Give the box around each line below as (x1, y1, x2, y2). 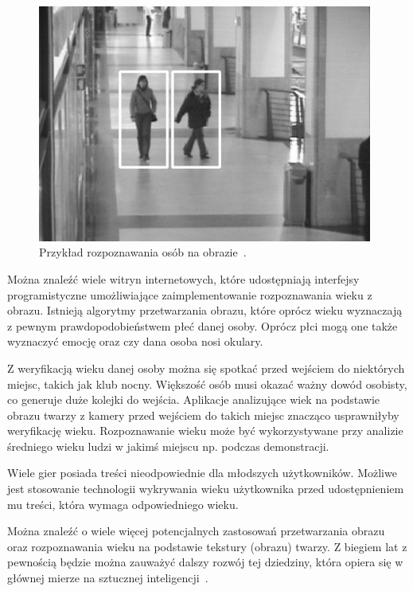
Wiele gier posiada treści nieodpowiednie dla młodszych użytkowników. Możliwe (7, 464, 397, 481)
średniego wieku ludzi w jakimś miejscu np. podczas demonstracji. (7, 437, 329, 454)
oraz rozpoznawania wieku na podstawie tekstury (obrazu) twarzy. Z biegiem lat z (7, 538, 407, 554)
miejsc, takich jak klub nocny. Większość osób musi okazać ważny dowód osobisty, (7, 375, 407, 392)
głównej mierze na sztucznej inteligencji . (7, 569, 208, 586)
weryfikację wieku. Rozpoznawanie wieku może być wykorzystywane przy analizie (7, 422, 403, 439)
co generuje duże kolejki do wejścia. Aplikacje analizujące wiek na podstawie (7, 391, 380, 408)
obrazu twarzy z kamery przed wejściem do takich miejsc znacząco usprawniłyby (7, 406, 399, 423)
